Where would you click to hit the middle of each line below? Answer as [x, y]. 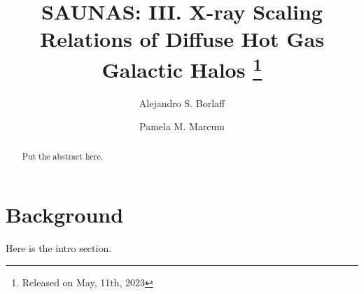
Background [65, 215]
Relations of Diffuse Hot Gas [182, 39]
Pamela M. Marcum [182, 126]
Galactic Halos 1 [182, 68]
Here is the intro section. [59, 248]
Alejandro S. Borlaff [182, 103]
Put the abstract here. [63, 156]
